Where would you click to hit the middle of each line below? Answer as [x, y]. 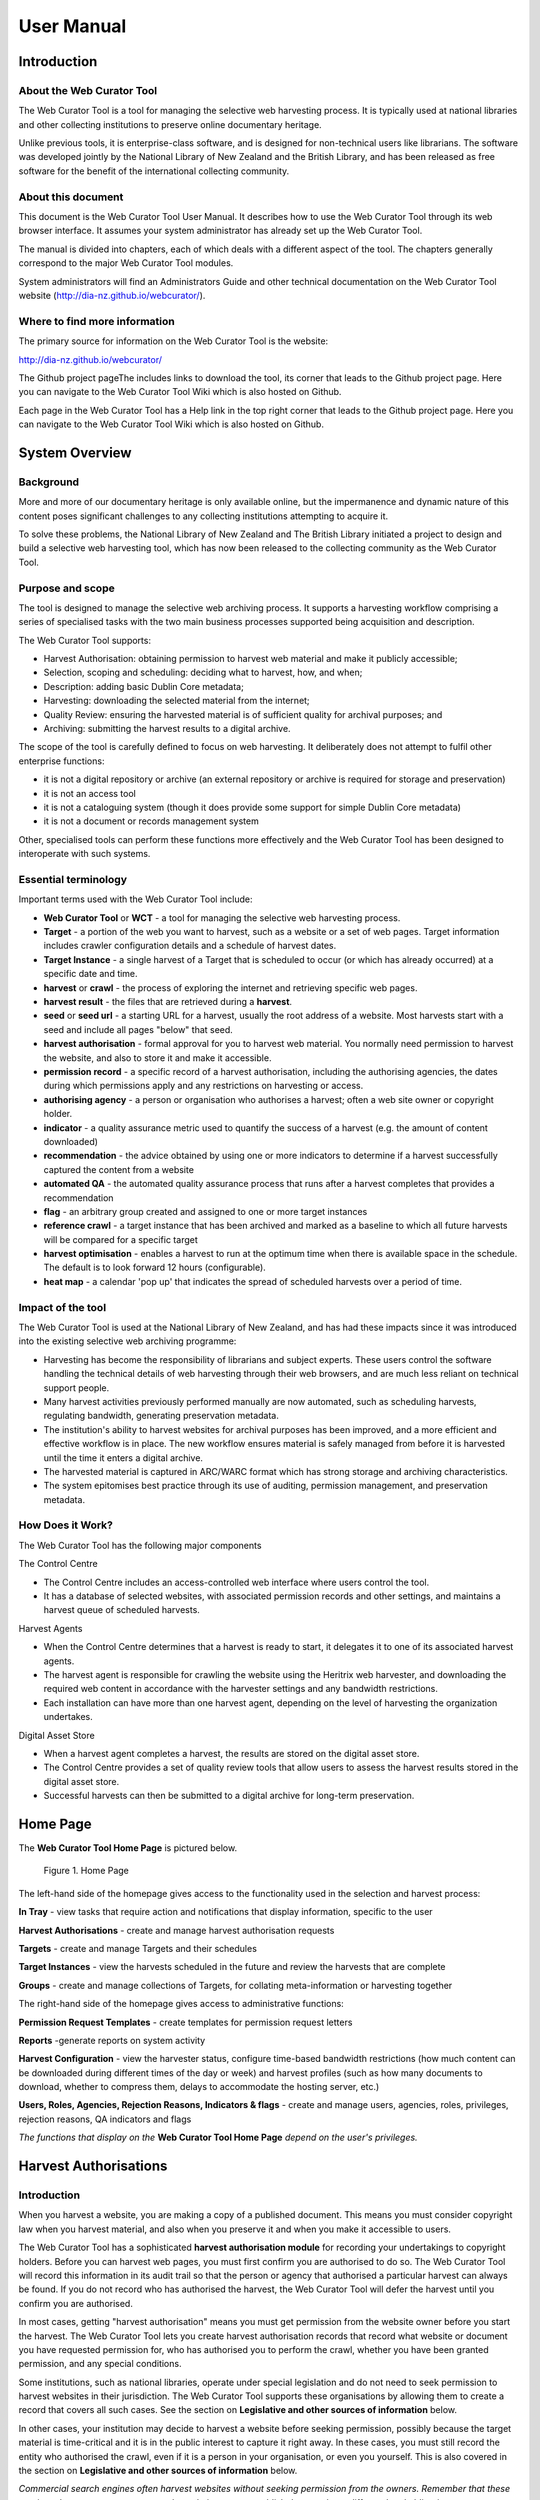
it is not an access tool [90, 793]
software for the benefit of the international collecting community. [154, 171]
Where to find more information [96, 321]
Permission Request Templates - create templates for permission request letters [185, 2022]
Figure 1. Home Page [86, 1871]
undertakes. [68, 1717]
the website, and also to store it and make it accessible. [157, 1057]
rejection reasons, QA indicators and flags [105, 2119]
